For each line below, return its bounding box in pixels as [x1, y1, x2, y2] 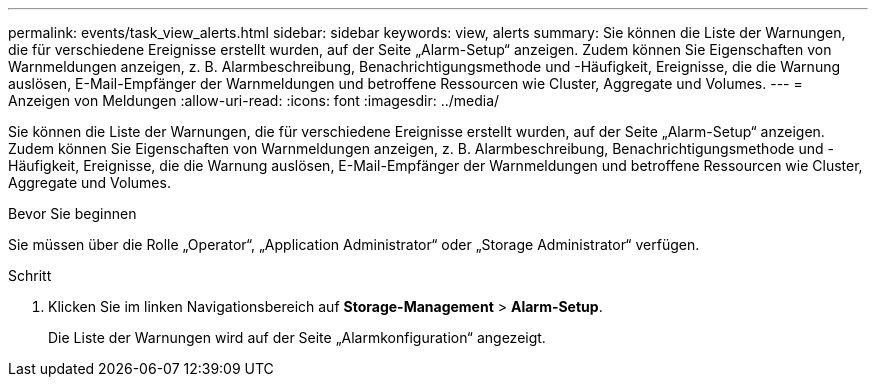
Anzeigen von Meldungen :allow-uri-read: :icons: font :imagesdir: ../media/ [8, 92, 500, 109]
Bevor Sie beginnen [8, 205, 137, 222]
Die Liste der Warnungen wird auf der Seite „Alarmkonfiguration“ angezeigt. [48, 329, 546, 346]
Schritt [8, 267, 52, 284]
